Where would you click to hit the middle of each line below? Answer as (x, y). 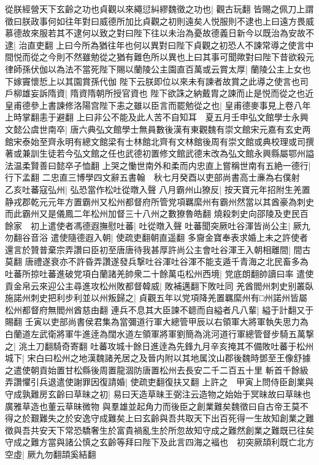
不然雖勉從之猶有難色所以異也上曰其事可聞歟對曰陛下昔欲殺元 (189, 57)
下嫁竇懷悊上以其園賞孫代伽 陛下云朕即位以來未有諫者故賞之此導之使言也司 (157, 81)
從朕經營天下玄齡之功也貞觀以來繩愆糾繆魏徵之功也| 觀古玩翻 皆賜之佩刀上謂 (159, 9)
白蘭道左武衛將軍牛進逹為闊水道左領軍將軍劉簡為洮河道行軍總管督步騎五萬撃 (159, 334)
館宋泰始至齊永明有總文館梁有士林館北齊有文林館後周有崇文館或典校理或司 (155, 141)
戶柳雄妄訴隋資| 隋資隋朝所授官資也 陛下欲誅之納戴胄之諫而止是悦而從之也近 (159, 93)
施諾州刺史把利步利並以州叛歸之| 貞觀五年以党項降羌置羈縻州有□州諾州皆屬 (156, 298)
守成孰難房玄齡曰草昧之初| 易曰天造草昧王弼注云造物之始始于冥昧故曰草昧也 (158, 394)
